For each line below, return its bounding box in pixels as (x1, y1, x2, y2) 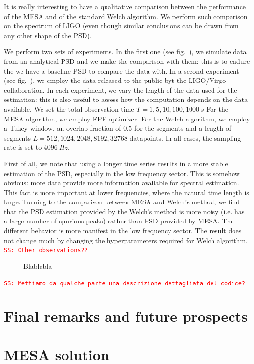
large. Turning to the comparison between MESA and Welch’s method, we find (4, 197, 240, 207)
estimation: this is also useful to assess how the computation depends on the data (4, 94, 248, 104)
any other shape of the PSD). (4, 30, 92, 40)
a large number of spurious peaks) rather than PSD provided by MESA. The (4, 216, 234, 226)
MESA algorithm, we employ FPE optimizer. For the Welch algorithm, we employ (4, 113, 250, 123)
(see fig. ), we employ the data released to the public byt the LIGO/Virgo (4, 75, 226, 85)
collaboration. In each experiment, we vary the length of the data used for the (4, 84, 237, 95)
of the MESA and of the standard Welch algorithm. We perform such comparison (4, 11, 248, 21)
